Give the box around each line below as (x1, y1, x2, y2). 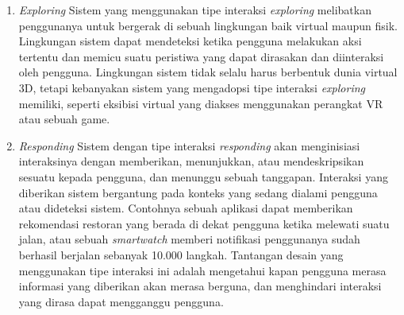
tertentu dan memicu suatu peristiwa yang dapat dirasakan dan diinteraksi (18, 48, 384, 64)
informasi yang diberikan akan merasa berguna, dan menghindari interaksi (18, 278, 382, 294)
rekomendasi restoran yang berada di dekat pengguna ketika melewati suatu (18, 215, 390, 231)
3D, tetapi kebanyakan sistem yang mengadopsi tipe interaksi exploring (18, 79, 366, 95)
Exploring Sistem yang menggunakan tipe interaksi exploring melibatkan (18, 2, 371, 17)
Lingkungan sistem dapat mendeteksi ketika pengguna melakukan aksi (18, 33, 362, 49)
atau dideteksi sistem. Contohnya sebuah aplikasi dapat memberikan (18, 200, 353, 216)
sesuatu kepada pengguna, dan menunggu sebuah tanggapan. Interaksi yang (18, 168, 388, 185)
